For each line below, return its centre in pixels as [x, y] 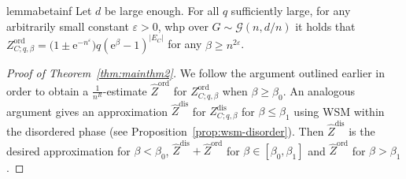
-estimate [125, 90]
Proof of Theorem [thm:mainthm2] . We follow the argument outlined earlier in [196, 72]
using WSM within [339, 111]
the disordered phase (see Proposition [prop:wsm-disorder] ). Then [165, 131]
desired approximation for [68, 150]
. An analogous [319, 90]
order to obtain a [48, 90]
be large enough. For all [162, 10]
